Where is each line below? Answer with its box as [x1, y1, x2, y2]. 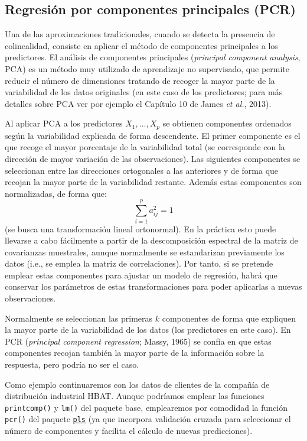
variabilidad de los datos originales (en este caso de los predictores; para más [5, 86, 283, 98]
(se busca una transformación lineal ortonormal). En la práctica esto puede [5, 222, 276, 235]
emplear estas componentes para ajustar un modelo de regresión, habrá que [5, 268, 277, 281]
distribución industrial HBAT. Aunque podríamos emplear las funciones [5, 390, 264, 402]
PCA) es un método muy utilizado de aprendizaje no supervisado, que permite [5, 62, 290, 74]
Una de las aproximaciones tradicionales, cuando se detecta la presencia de [5, 28, 275, 40]
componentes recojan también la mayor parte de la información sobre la [5, 346, 264, 359]
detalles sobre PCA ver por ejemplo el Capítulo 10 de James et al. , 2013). [5, 97, 272, 109]
